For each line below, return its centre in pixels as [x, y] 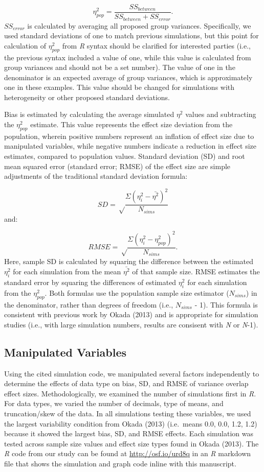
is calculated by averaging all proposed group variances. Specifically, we [139, 25]
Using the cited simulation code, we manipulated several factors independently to [132, 373]
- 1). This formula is [226, 304]
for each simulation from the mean [67, 272]
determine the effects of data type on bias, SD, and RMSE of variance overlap [126, 383]
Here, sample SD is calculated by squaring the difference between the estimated [129, 261]
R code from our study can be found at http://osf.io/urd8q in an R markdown [128, 453]
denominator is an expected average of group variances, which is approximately [128, 77]
